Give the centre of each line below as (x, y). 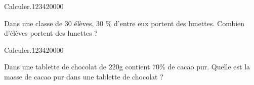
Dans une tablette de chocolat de (55, 67)
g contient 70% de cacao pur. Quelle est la (185, 67)
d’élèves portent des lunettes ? (51, 33)
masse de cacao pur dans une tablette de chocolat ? (84, 76)
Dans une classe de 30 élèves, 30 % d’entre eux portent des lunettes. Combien (124, 23)
